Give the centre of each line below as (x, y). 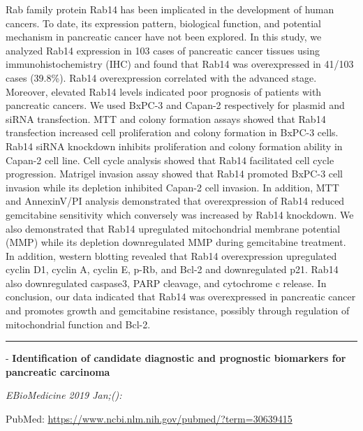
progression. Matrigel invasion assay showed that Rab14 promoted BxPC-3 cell (175, 174)
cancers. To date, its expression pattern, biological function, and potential (163, 23)
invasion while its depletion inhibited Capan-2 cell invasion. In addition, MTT (172, 187)
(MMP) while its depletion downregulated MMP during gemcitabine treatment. (176, 242)
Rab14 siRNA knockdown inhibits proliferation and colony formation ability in (174, 146)
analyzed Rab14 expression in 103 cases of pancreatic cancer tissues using (163, 50)
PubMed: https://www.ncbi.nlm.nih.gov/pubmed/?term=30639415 (149, 419)
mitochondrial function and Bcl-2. (78, 324)
